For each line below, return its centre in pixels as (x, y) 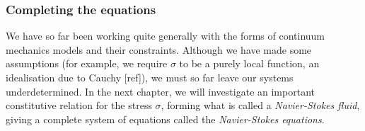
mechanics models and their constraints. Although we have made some (159, 49)
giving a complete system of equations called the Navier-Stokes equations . (165, 119)
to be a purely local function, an (249, 63)
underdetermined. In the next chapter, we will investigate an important (160, 91)
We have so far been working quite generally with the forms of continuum (166, 36)
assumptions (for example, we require (87, 63)
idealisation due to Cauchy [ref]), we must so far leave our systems (150, 77)
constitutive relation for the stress (79, 105)
